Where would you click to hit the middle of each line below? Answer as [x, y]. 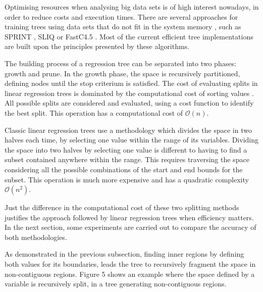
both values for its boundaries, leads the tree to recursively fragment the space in [130, 264]
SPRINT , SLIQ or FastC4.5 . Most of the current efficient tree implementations [129, 36]
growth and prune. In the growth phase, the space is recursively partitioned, [122, 73]
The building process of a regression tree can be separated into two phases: [120, 63]
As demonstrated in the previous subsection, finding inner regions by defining [124, 254]
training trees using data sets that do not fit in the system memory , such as [123, 27]
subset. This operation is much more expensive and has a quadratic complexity [127, 179]
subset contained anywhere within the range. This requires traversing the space [127, 159]
